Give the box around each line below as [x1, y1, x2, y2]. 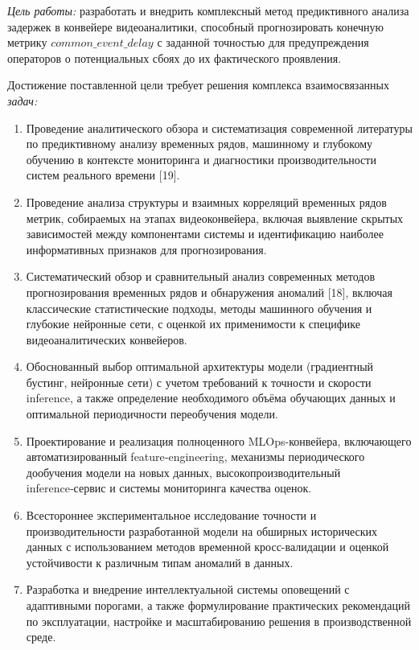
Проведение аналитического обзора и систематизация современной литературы [26, 119, 413, 136]
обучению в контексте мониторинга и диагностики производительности [26, 150, 376, 167]
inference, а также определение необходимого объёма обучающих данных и [26, 389, 396, 406]
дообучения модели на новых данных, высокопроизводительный [26, 463, 341, 480]
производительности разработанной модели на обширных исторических [26, 522, 378, 539]
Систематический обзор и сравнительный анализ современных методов [26, 268, 376, 285]
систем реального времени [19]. [26, 167, 180, 183]
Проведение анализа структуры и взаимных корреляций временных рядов [26, 193, 387, 210]
